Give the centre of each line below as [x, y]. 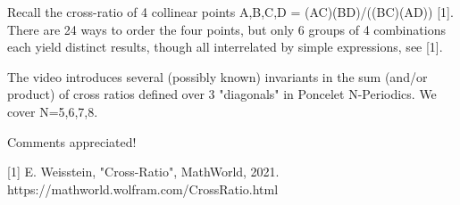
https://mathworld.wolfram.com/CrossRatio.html [143, 189]
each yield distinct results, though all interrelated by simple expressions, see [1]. [225, 47]
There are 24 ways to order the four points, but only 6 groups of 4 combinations [226, 29]
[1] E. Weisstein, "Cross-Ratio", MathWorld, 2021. [143, 172]
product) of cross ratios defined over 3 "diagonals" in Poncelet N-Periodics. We [222, 94]
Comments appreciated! [72, 141]
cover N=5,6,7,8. [53, 111]
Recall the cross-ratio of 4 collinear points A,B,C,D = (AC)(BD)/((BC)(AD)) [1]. [230, 12]
